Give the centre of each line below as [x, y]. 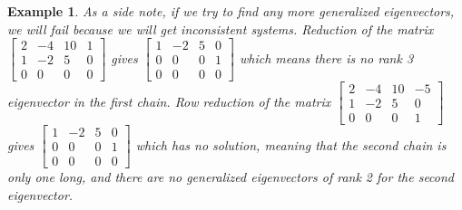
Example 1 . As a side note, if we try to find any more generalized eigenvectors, [231, 11]
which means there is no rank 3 [327, 57]
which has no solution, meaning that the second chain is [291, 144]
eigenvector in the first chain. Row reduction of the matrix [169, 101]
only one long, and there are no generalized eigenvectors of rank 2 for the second [231, 177]
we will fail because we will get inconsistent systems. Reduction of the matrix [221, 29]
